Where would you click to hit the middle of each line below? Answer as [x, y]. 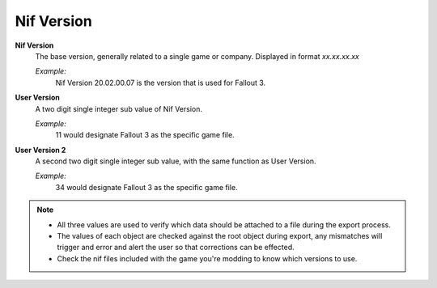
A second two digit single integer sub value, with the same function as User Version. [176, 161]
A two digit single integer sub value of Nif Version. [119, 108]
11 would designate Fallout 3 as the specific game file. [145, 135]
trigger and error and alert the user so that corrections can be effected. [176, 248]
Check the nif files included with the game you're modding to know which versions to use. [207, 258]
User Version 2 [40, 150]
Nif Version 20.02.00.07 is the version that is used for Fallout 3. [161, 83]
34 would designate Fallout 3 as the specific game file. [146, 187]
